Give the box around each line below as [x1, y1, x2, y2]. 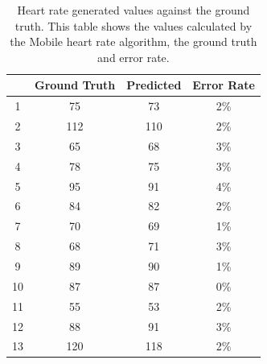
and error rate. [97, 48, 170, 65]
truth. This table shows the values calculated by [14, 17, 253, 34]
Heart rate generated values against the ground [17, 2, 250, 18]
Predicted [126, 77, 182, 93]
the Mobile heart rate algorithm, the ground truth [10, 33, 257, 50]
